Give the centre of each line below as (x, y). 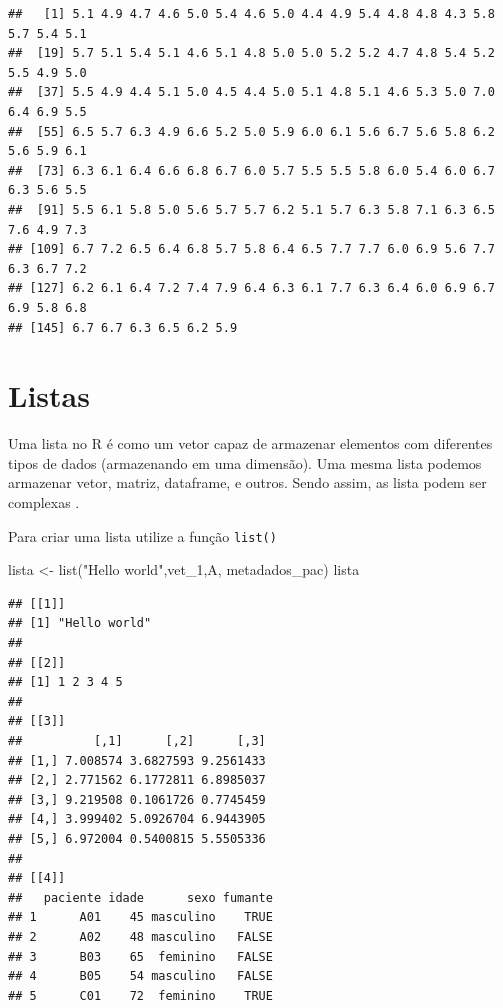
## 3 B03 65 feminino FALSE (140, 956)
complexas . (44, 502)
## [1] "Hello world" (80, 623)
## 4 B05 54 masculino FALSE (140, 976)
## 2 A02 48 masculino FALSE (140, 936)
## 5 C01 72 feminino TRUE (140, 995)
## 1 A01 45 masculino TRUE (140, 917)
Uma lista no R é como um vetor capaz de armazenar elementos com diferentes (250, 443)
